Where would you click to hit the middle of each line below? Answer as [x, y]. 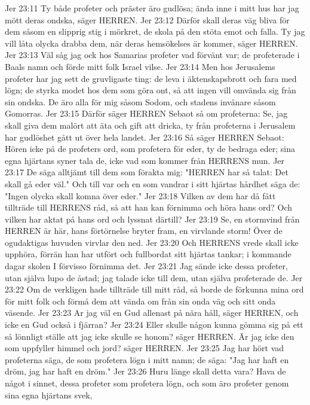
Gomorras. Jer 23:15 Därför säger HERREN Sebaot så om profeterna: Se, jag [146, 113]
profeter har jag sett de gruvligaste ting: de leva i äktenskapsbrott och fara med [151, 78]
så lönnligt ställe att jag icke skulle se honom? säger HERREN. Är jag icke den [150, 336]
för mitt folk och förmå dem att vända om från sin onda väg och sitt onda [140, 301]
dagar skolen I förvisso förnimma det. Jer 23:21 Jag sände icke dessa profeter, [146, 266]
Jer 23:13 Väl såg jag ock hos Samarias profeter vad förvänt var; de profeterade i [152, 55]
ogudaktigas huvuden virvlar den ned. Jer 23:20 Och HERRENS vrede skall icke [152, 242]
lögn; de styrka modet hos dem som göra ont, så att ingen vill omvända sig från [151, 90]
